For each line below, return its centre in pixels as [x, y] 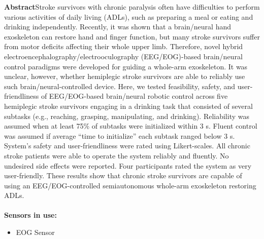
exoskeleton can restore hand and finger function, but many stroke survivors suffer [132, 36]
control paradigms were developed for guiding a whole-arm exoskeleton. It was [126, 66]
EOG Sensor [35, 232]
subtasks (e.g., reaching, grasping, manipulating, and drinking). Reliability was [127, 116]
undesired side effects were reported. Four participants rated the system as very [128, 165]
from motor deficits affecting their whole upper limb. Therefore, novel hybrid [124, 46]
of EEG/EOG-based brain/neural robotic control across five [134, 96]
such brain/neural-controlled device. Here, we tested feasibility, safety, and [120, 86]
